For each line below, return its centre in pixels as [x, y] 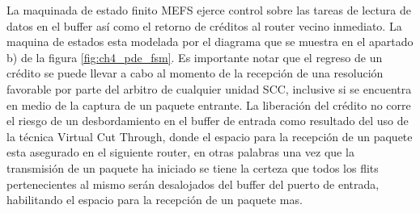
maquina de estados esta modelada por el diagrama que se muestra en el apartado [210, 42]
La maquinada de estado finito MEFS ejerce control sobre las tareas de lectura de [209, 10]
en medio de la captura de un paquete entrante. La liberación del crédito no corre [209, 104]
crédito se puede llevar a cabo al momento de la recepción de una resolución [195, 73]
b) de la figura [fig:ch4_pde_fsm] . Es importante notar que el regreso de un [195, 57]
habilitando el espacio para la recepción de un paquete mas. [155, 200]
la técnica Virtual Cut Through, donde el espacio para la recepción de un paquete [210, 136]
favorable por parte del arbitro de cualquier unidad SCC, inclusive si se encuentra [209, 88]
